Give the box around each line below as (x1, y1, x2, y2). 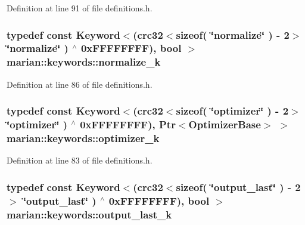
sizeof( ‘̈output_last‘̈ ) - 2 (176, 179, 301, 194)
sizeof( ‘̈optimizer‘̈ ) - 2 (176, 103, 289, 118)
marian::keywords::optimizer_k (7, 131, 160, 146)
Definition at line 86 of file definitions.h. (7, 78, 152, 90)
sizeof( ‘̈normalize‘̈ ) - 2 (176, 27, 290, 42)
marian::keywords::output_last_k (7, 206, 172, 221)
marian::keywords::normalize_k (7, 54, 161, 69)
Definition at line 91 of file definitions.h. (7, 2, 152, 14)
